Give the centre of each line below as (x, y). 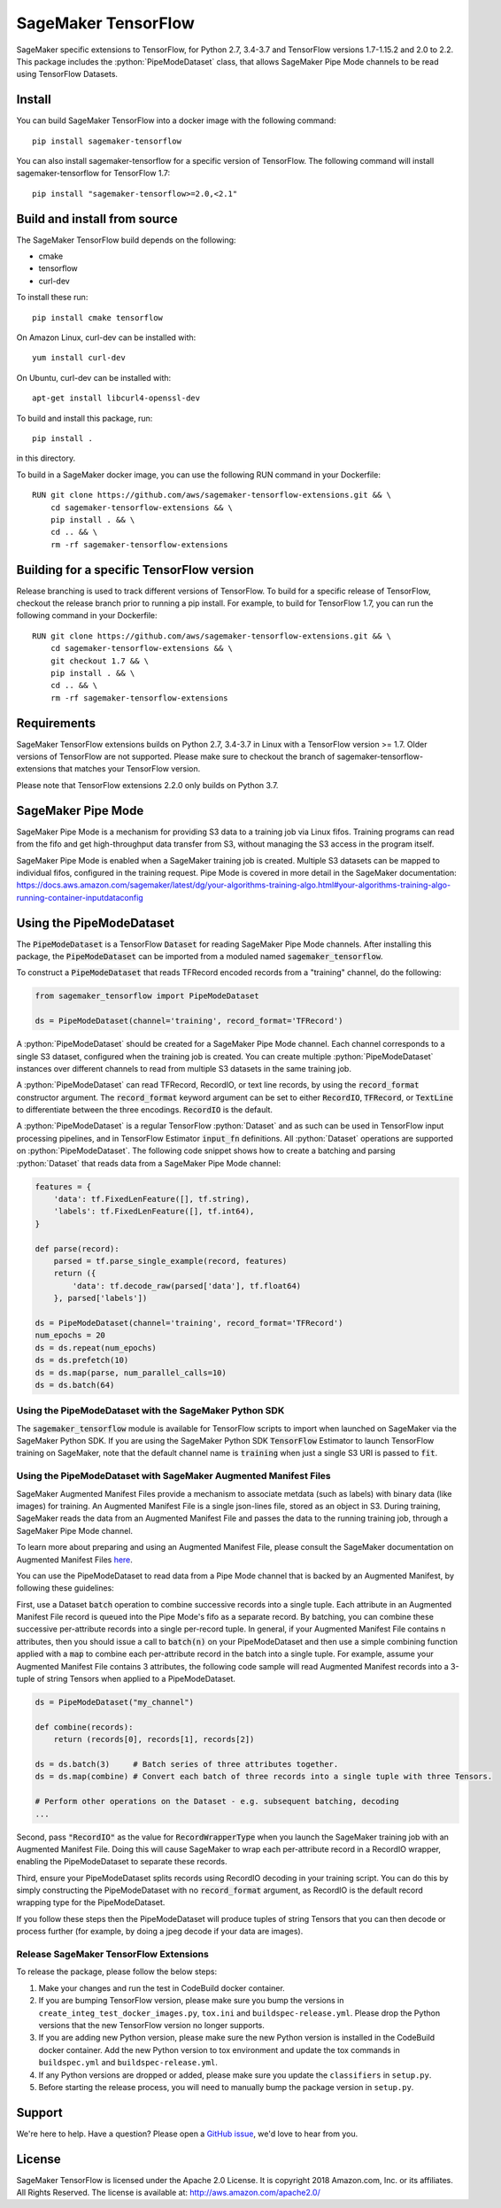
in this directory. (46, 458)
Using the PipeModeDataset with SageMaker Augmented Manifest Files (173, 1476)
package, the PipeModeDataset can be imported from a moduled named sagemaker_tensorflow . (200, 956)
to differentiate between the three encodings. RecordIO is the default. (145, 1110)
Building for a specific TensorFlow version (135, 570)
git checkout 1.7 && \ (100, 661)
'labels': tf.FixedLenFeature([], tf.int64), (154, 1212)
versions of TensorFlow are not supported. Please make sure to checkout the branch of (176, 756)
